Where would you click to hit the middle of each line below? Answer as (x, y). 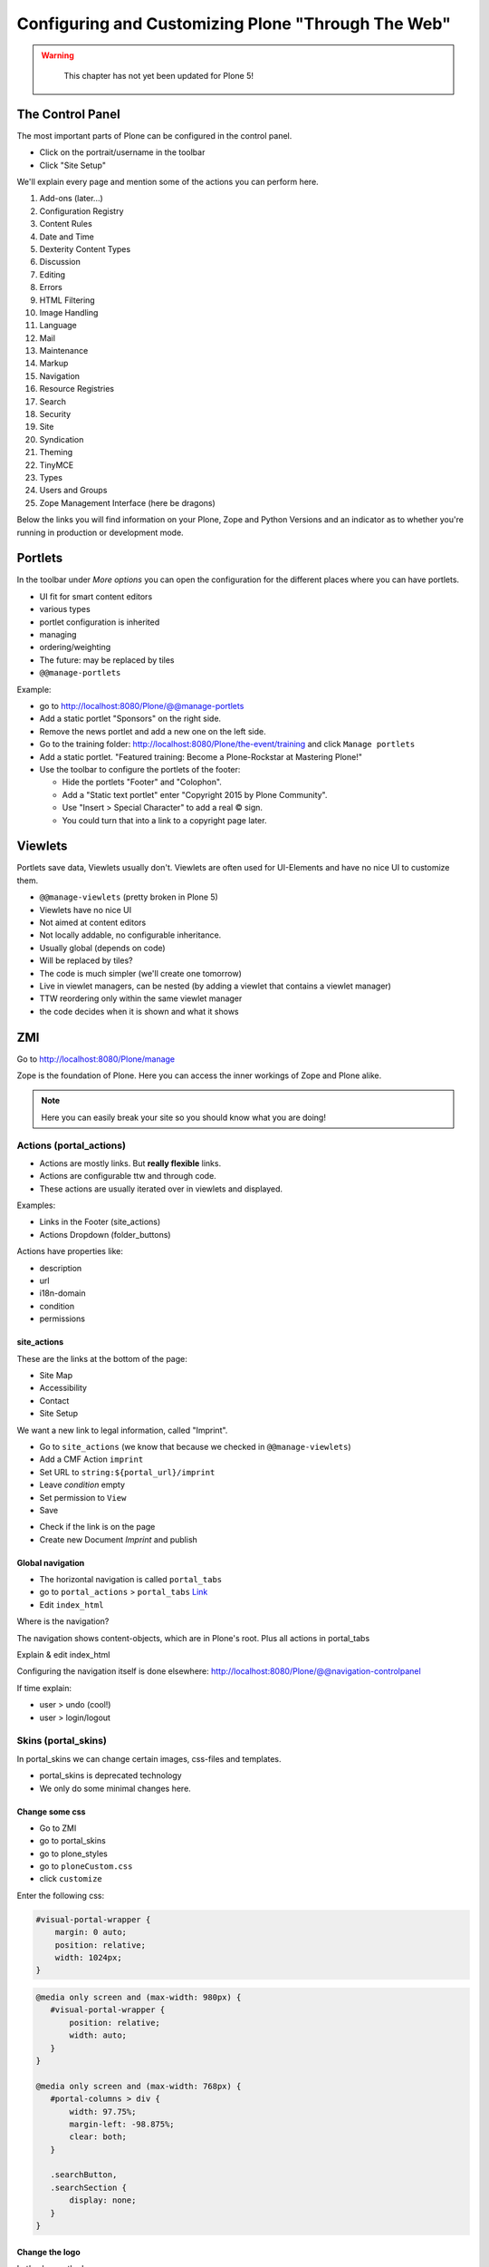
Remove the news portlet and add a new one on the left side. (153, 731)
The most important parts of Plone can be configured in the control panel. (154, 135)
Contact (54, 1400)
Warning (58, 55)
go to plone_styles (73, 1853)
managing (58, 635)
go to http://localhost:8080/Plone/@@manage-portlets (142, 705)
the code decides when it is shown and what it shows (139, 1011)
